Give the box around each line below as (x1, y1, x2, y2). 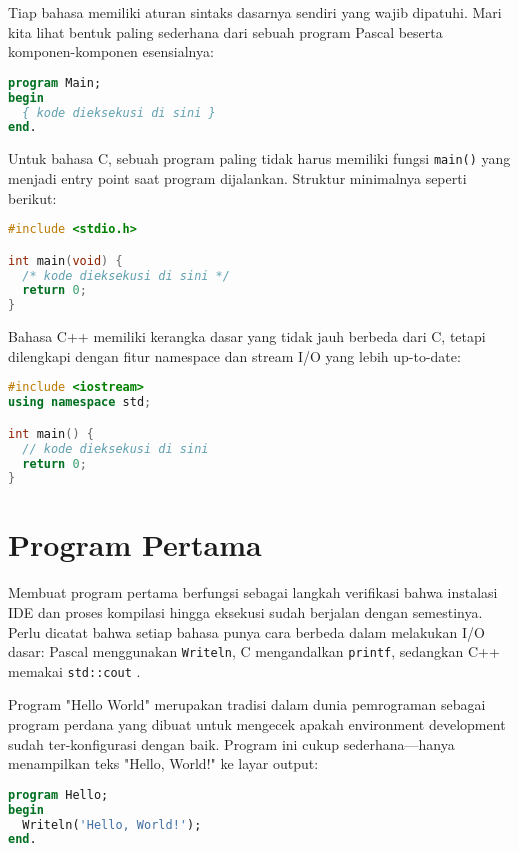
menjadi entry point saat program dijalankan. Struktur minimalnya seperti (8, 167, 467, 188)
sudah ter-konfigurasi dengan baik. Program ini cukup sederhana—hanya (8, 733, 455, 754)
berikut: (8, 187, 57, 208)
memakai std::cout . (8, 660, 141, 681)
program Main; (8, 75, 102, 90)
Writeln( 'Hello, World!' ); (22, 817, 202, 832)
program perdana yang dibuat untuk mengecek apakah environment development (8, 714, 506, 735)
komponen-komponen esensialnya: (8, 41, 214, 62)
